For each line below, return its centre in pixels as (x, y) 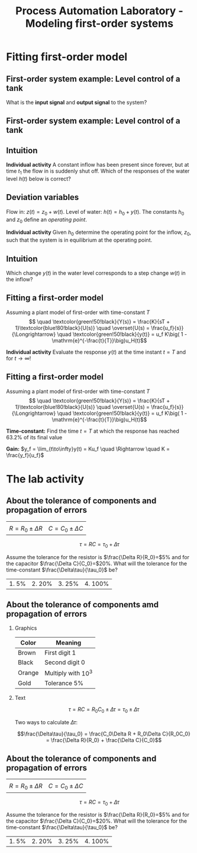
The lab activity (45, 479)
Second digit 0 (64, 662)
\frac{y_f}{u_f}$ (25, 455)
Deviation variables (43, 197)
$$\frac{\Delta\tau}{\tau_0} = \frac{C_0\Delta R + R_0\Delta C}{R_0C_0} (104, 734)
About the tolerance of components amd (83, 605)
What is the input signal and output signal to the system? (77, 102)
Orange (28, 673)
